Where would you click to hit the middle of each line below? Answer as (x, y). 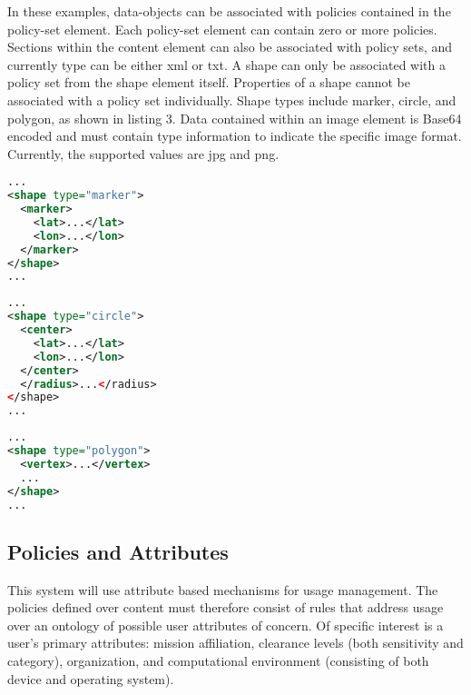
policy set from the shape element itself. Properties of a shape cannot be (209, 82)
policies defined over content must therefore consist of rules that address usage (226, 607)
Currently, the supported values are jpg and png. (143, 153)
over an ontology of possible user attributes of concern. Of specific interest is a (226, 625)
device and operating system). (91, 678)
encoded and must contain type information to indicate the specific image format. (235, 136)
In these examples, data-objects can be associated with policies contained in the (229, 11)
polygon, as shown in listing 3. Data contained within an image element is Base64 (235, 118)
